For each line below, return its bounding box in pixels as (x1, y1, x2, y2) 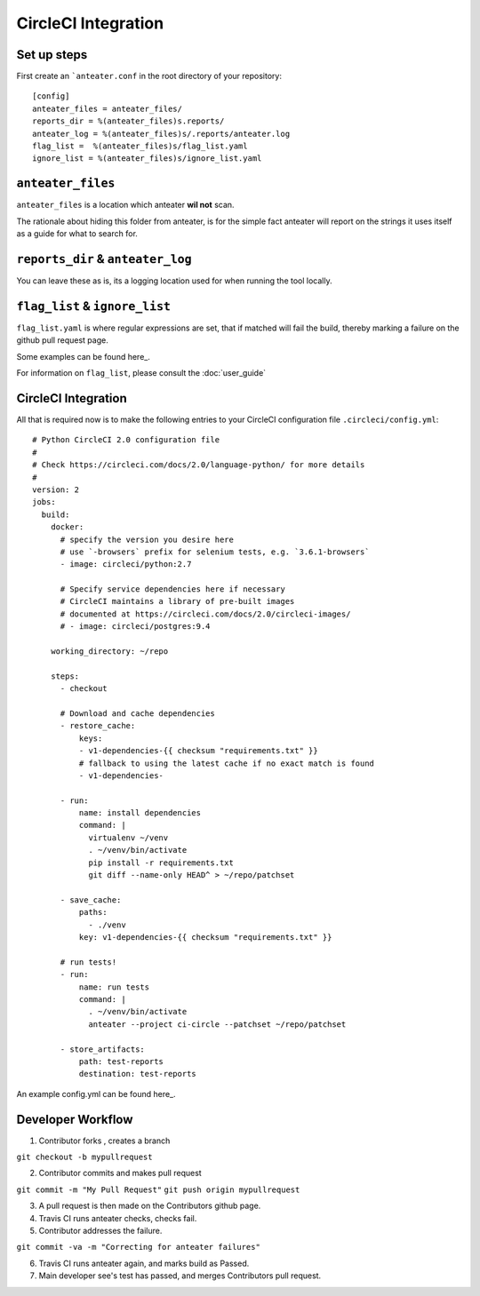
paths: (78, 907, 108, 918)
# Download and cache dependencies (60, 708, 215, 719)
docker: (50, 522, 84, 532)
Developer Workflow (16, 1111, 133, 1127)
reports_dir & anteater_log (16, 251, 192, 266)
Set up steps (16, 47, 88, 62)
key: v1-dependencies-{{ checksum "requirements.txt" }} (78, 933, 332, 942)
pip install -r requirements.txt (88, 857, 235, 868)
